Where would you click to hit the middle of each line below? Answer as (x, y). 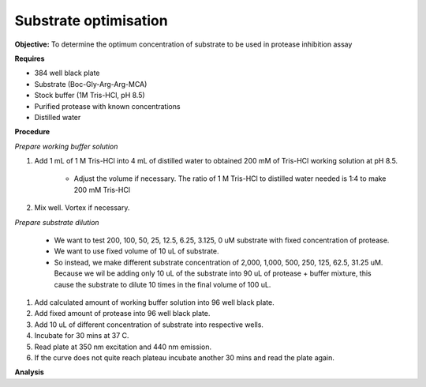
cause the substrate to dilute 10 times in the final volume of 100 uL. (163, 284)
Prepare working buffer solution (66, 146)
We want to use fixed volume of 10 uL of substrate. (137, 251)
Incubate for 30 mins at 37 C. (82, 336)
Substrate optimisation (92, 21)
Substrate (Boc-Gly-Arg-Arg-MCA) (91, 84)
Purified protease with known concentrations (107, 106)
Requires (30, 58)
